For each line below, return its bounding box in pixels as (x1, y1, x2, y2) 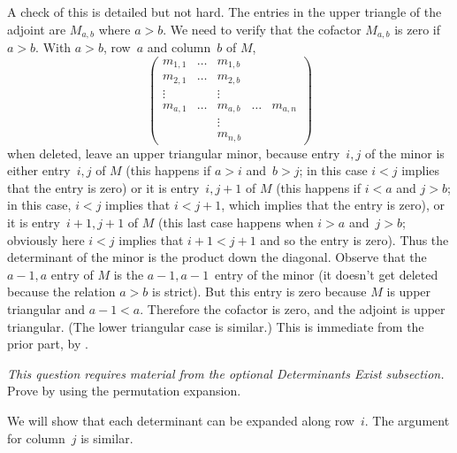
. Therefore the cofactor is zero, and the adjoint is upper (140, 300, 446, 319)
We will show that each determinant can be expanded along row (7, 411, 354, 430)
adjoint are (7, 19, 66, 38)
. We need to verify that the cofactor (163, 19, 362, 38)
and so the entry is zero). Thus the (260, 230, 449, 249)
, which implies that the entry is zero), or (221, 196, 446, 214)
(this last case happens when (157, 213, 314, 232)
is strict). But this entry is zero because (152, 282, 367, 301)
